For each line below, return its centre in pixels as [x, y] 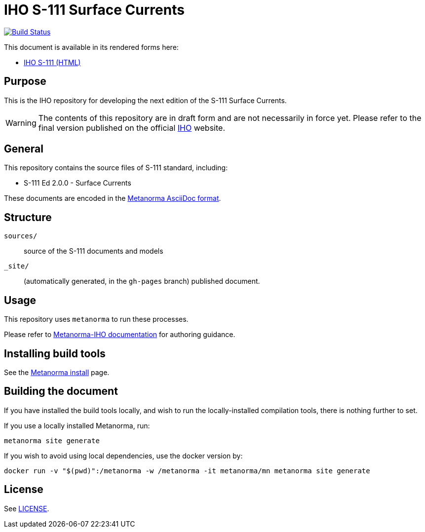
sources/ [21, 236]
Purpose [25, 81]
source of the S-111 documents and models [94, 251]
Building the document [61, 391]
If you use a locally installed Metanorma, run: [77, 425]
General [24, 149]
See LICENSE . [27, 508]
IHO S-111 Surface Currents [94, 10]
